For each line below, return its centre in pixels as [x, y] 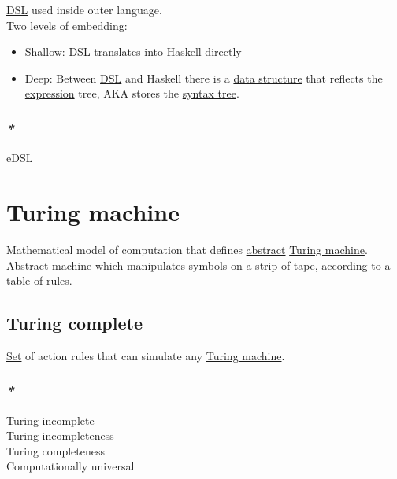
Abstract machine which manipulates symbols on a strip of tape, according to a [198, 265]
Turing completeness [56, 450]
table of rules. [39, 280]
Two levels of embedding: [67, 25]
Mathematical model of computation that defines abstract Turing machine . [187, 249]
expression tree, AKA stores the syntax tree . [132, 93]
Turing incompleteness [60, 435]
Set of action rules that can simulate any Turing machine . [146, 355]
